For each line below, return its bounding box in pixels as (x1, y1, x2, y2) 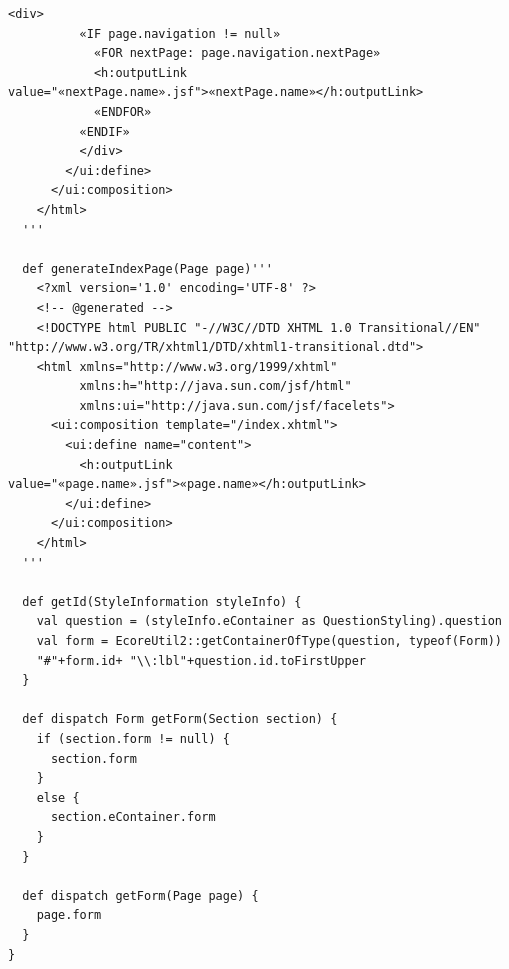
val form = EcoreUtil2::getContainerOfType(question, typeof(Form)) (36, 634, 502, 648)
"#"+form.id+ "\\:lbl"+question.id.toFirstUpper (36, 653, 366, 668)
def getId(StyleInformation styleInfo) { (22, 594, 302, 609)
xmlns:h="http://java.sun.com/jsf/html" (79, 379, 352, 394)
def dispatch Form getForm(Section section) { (22, 712, 338, 727)
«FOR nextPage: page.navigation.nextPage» (93, 46, 381, 61)
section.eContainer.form (50, 810, 216, 825)
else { (36, 790, 80, 805)
